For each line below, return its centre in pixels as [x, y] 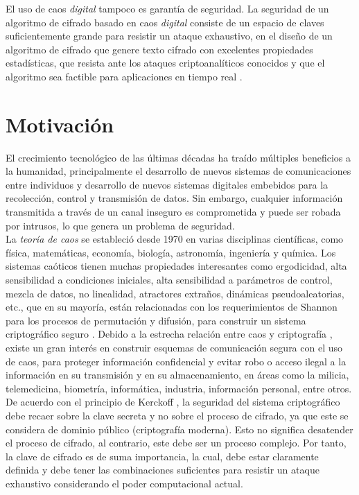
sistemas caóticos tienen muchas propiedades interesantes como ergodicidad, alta [176, 266]
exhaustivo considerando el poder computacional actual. [124, 483]
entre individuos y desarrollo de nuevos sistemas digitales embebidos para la [167, 184]
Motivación [60, 124]
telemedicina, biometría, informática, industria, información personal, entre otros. [179, 388]
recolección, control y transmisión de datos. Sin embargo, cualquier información [174, 198]
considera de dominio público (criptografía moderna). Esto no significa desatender [179, 429]
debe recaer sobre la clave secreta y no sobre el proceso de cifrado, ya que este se [177, 415]
